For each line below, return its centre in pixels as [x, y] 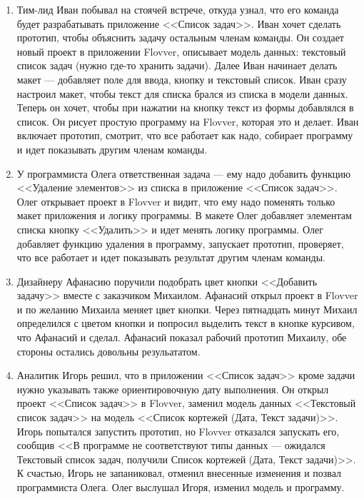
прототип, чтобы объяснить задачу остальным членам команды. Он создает [180, 37]
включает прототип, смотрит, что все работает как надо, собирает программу [185, 135]
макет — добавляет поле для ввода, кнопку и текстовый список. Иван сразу [182, 79]
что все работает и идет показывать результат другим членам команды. [171, 257]
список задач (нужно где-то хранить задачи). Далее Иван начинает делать [177, 65]
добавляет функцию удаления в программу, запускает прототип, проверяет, [180, 243]
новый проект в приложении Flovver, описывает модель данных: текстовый [181, 51]
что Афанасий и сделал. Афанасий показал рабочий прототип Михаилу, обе [182, 337]
